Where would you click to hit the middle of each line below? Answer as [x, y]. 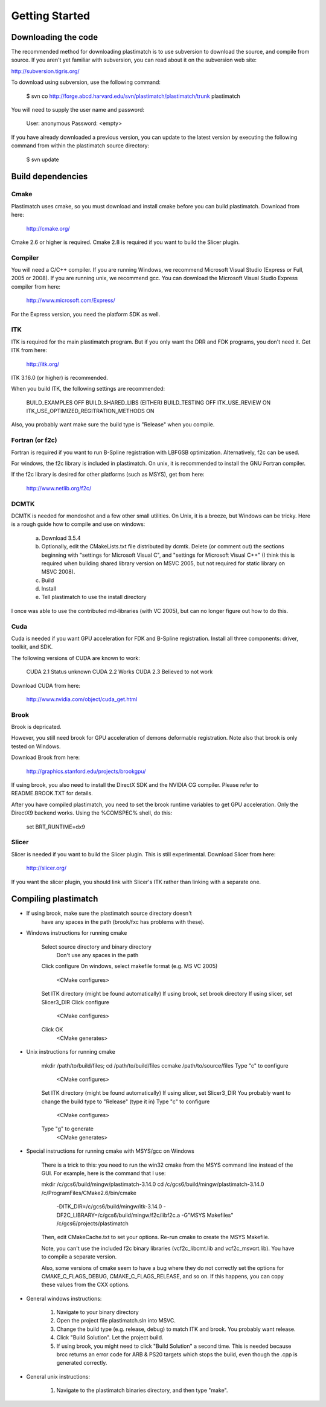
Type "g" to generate [67, 1129]
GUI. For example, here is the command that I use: [104, 1173]
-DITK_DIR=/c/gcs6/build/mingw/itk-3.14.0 [109, 1207]
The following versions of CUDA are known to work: [75, 658]
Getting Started [51, 16]
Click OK [52, 1030]
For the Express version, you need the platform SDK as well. [86, 314]
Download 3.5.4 [61, 538]
